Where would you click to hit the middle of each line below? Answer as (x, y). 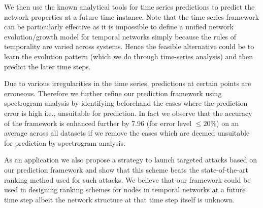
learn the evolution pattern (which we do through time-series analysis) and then (129, 56)
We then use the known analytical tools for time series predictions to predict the (129, 7)
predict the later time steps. (47, 66)
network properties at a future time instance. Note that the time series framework (131, 16)
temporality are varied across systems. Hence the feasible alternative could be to (129, 46)
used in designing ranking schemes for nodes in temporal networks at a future (125, 190)
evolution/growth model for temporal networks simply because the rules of (120, 36)
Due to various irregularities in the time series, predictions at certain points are (128, 83)
